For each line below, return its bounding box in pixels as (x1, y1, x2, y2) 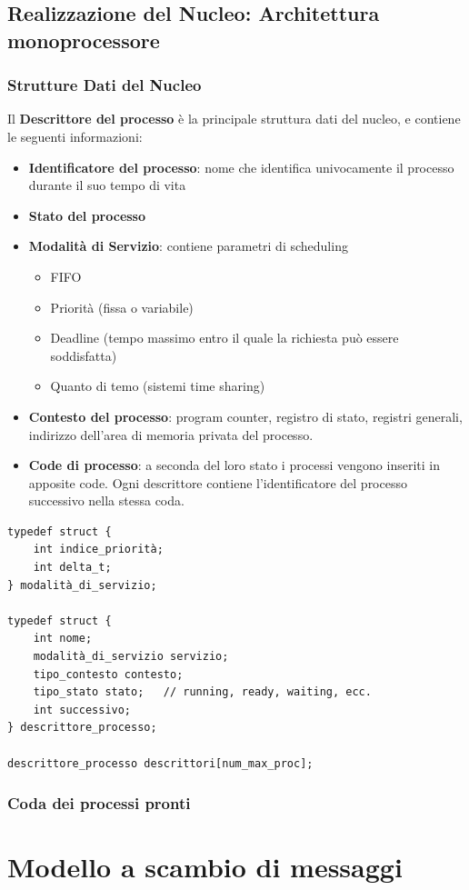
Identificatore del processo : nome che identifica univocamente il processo (28, 157, 454, 176)
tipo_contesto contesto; (33, 667, 184, 681)
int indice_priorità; (33, 543, 164, 556)
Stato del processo (28, 205, 146, 225)
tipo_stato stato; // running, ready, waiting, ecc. (33, 685, 372, 699)
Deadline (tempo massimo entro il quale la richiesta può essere (50, 328, 399, 347)
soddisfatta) (50, 345, 117, 365)
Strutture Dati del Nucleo (7, 74, 202, 96)
